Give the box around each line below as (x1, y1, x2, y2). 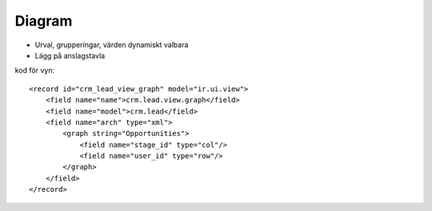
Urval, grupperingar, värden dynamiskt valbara (34, 40, 189, 50)
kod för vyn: (14, 66, 55, 75)
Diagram (14, 12, 73, 30)
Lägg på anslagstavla (34, 50, 106, 60)
